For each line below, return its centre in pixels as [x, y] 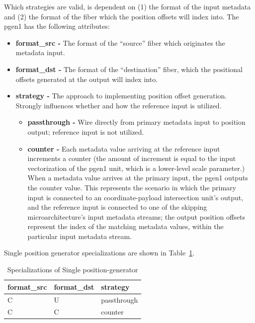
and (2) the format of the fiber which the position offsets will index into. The [122, 16]
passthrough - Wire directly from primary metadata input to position [136, 122]
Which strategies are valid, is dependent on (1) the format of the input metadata [127, 6]
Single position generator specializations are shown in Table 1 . [99, 253]
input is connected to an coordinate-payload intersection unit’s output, [135, 197]
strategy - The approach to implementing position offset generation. [121, 96]
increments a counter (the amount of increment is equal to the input [132, 158]
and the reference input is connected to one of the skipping [117, 207]
